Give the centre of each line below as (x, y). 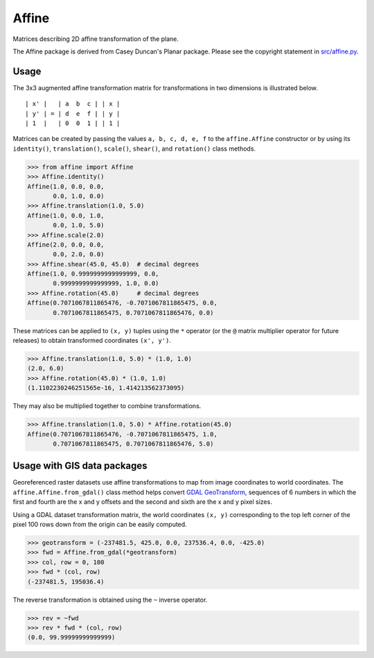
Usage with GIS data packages (80, 466)
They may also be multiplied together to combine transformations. (107, 406)
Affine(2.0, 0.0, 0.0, (66, 244)
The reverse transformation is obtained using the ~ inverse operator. (110, 600)
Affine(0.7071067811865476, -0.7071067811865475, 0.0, (122, 303)
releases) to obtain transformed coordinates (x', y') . (92, 341)
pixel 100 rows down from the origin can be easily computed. (100, 524)
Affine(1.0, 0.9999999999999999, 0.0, (93, 274)
